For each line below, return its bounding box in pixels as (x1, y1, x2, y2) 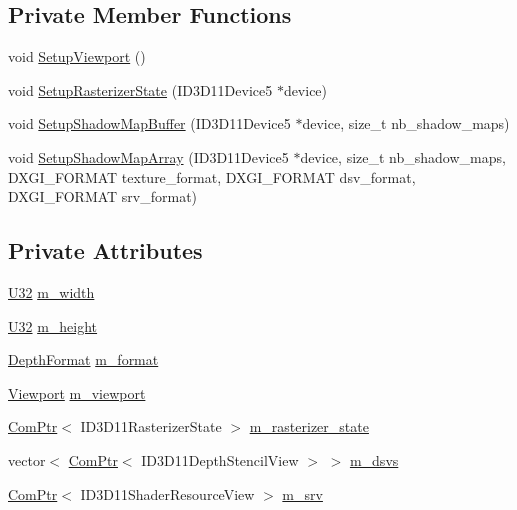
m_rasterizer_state (249, 416, 369, 437)
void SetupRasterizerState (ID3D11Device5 (8, 79, 273, 100)
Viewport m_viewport (8, 382, 146, 403)
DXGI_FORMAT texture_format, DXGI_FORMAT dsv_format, (8, 166, 416, 187)
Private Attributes (8, 235, 203, 266)
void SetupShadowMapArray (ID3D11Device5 (8, 146, 289, 167)
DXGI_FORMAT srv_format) (8, 186, 198, 207)
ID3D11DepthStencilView (141, 449, 299, 470)
